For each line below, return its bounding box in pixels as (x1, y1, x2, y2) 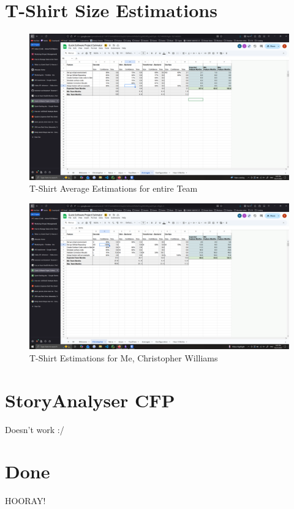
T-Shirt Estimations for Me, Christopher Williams (29, 351, 218, 364)
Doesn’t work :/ (5, 423, 64, 435)
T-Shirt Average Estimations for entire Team (29, 182, 198, 195)
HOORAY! (5, 494, 46, 507)
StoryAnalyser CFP (5, 387, 175, 412)
